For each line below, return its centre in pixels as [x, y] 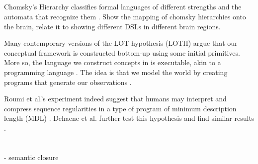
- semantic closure [31, 157]
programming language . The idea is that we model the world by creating [116, 72]
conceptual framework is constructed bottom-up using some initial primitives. [122, 52]
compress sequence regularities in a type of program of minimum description [120, 108]
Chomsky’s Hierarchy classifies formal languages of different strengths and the [123, 7]
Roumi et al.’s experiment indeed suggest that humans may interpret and [115, 99]
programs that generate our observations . [68, 82]
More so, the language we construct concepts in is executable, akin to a [113, 62]
